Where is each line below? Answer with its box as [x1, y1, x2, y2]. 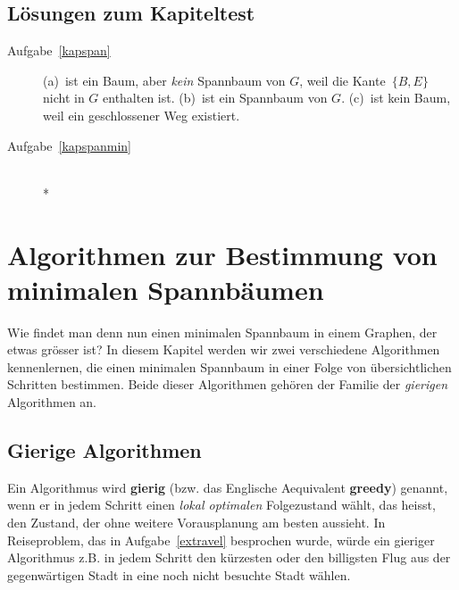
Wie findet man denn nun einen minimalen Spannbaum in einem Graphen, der [7, 322, 438, 341]
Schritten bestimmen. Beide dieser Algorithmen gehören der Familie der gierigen [7, 375, 448, 394]
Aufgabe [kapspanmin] [7, 136, 131, 154]
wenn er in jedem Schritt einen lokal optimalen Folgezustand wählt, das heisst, [7, 495, 436, 514]
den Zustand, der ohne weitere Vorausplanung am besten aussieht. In [7, 513, 386, 532]
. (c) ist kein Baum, [341, 88, 451, 107]
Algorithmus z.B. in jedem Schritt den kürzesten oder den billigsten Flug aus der [7, 548, 451, 567]
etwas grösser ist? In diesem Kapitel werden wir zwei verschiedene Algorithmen [7, 340, 440, 359]
